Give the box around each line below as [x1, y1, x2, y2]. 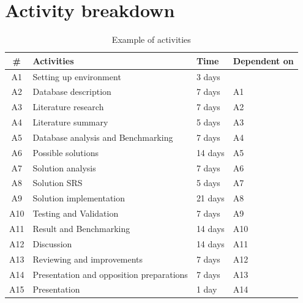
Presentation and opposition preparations [32, 267, 188, 280]
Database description [32, 85, 111, 98]
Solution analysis [32, 161, 96, 174]
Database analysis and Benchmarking [32, 130, 173, 143]
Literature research [32, 100, 104, 113]
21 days [196, 192, 225, 204]
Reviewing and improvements [32, 252, 143, 265]
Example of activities [111, 33, 191, 46]
